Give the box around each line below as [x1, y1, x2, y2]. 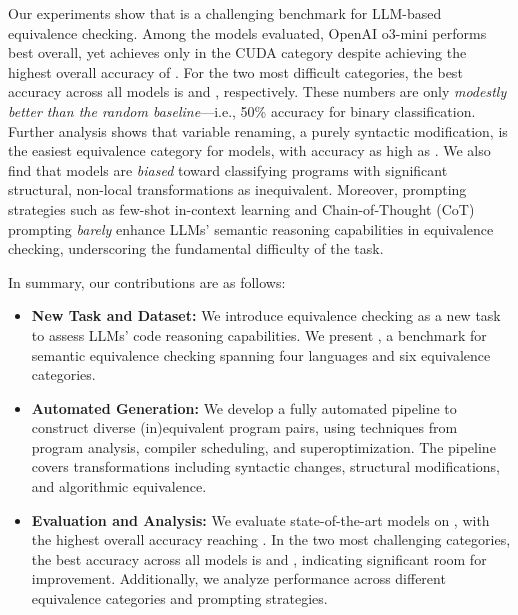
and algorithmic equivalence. [31, 476, 207, 497]
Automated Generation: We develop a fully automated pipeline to [31, 397, 457, 418]
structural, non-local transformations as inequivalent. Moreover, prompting [8, 179, 467, 200]
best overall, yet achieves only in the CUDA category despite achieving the [8, 42, 467, 63]
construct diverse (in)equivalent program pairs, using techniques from [31, 417, 458, 438]
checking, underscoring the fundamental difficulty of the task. [8, 238, 384, 259]
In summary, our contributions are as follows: [8, 271, 286, 292]
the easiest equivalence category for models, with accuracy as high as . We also [8, 140, 491, 161]
